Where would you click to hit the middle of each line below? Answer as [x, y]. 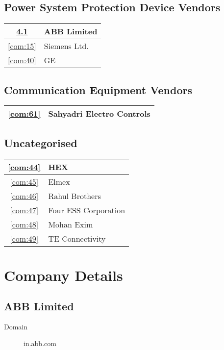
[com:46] [24, 196]
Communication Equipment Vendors [98, 89]
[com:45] [24, 181]
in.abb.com [40, 343]
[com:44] [24, 167]
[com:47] [24, 210]
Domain [16, 327]
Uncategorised [41, 142]
